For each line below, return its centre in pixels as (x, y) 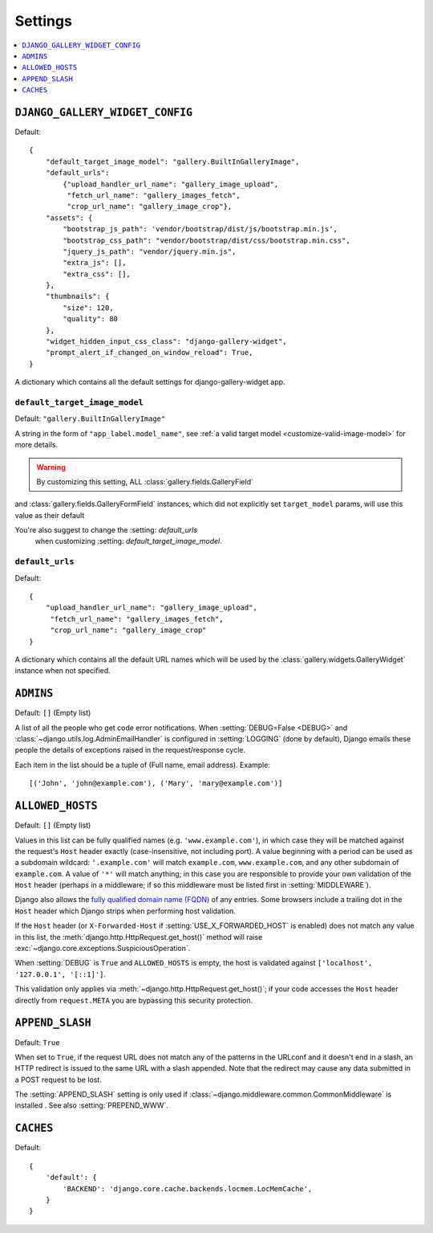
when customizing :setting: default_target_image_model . (128, 541)
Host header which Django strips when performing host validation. (125, 911)
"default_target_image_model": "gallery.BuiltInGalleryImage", (172, 161)
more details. (36, 445)
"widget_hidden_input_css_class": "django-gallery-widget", (166, 342)
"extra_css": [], (97, 274)
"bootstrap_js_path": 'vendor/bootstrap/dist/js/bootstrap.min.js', (200, 229)
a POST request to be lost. (58, 1080)
